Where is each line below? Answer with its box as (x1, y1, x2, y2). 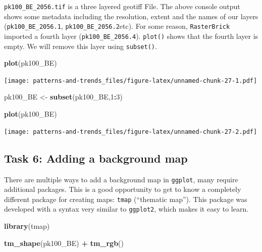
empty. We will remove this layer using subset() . (4, 40, 157, 51)
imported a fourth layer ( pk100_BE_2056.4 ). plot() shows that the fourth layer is (4, 30, 258, 41)
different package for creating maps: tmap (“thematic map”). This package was (4, 193, 247, 204)
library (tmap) (4, 221, 50, 231)
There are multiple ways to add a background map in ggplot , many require (4, 174, 238, 184)
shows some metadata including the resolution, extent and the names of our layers (4, 11, 258, 21)
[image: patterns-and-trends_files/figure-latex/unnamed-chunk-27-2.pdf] (4, 128, 257, 135)
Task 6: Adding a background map (4, 150, 188, 166)
